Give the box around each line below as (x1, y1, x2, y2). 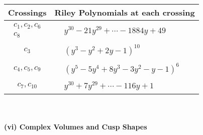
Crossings (8, 7, 47, 18)
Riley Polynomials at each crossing (54, 7, 195, 18)
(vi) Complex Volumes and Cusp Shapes (4, 121, 147, 132)
